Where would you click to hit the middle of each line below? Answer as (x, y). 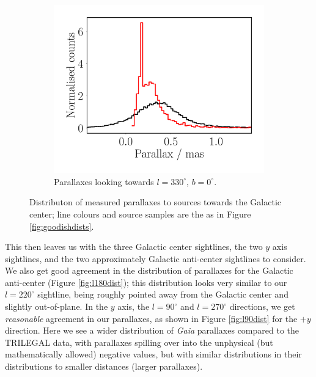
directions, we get (262, 306)
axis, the (134, 306)
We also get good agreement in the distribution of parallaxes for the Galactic (149, 270)
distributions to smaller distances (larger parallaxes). (104, 366)
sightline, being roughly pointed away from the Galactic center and (163, 294)
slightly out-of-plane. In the (57, 306)
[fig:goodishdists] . (62, 226)
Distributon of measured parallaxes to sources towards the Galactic (155, 202)
